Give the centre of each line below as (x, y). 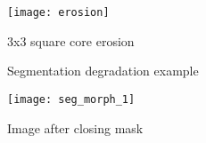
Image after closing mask (75, 127)
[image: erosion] (58, 12)
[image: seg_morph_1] (71, 99)
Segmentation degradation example (103, 71)
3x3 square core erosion (71, 40)
